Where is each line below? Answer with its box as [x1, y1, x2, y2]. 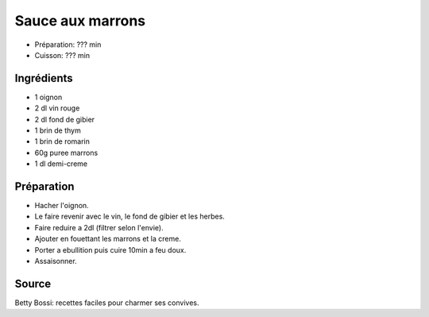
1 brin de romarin [34, 137, 91, 146]
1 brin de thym [34, 126, 81, 135]
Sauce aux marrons [14, 12, 146, 29]
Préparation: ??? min [34, 40, 102, 49]
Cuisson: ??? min [34, 50, 91, 60]
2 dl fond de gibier [34, 114, 95, 124]
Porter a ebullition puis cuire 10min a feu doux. [34, 245, 187, 254]
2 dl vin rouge [34, 103, 80, 113]
